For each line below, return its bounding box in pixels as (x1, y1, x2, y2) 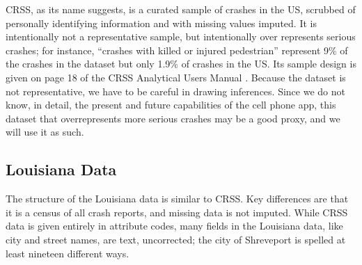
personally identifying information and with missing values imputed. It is (6, 15, 317, 30)
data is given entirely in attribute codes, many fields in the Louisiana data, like (6, 218, 343, 233)
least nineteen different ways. (6, 246, 129, 260)
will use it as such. (6, 125, 84, 139)
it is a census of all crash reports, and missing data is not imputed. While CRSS (6, 204, 348, 219)
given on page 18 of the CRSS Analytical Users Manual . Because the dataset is (6, 70, 346, 84)
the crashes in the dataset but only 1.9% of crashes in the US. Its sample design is (6, 56, 356, 71)
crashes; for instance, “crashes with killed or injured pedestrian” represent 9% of (6, 42, 348, 57)
